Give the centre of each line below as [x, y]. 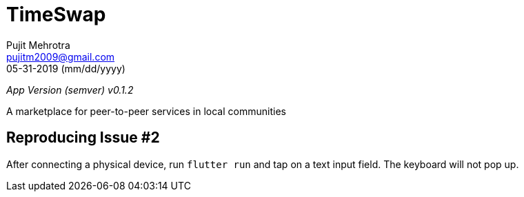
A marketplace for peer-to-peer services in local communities [146, 111]
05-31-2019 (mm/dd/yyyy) [66, 68]
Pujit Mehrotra [38, 45]
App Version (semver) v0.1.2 [70, 90]
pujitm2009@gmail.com [61, 56]
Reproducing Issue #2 [83, 138]
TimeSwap [56, 14]
